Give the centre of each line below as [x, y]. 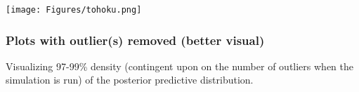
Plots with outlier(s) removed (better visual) [135, 40]
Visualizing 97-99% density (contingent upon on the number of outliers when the [179, 66]
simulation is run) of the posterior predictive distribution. [130, 80]
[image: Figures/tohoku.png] [74, 10]
